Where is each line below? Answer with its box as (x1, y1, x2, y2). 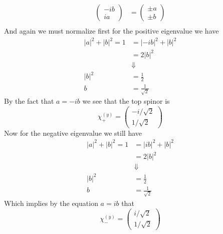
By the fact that (4, 96, 54, 106)
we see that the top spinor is (82, 96, 170, 106)
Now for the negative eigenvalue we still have (4, 127, 142, 138)
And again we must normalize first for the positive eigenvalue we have (4, 26, 219, 36)
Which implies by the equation (4, 197, 98, 208)
